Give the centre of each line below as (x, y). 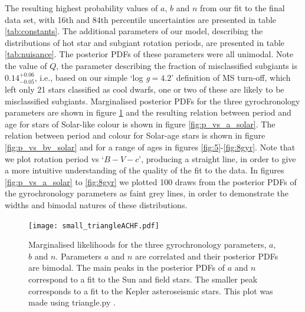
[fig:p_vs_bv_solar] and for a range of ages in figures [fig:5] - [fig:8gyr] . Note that (150, 147)
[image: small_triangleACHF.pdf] (94, 226)
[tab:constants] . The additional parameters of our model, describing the (134, 31)
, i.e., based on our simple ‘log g (92, 77)
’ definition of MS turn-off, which (231, 77)
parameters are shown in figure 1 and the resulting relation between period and (148, 112)
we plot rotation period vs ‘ (55, 158)
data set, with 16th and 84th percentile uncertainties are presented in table (141, 19)
